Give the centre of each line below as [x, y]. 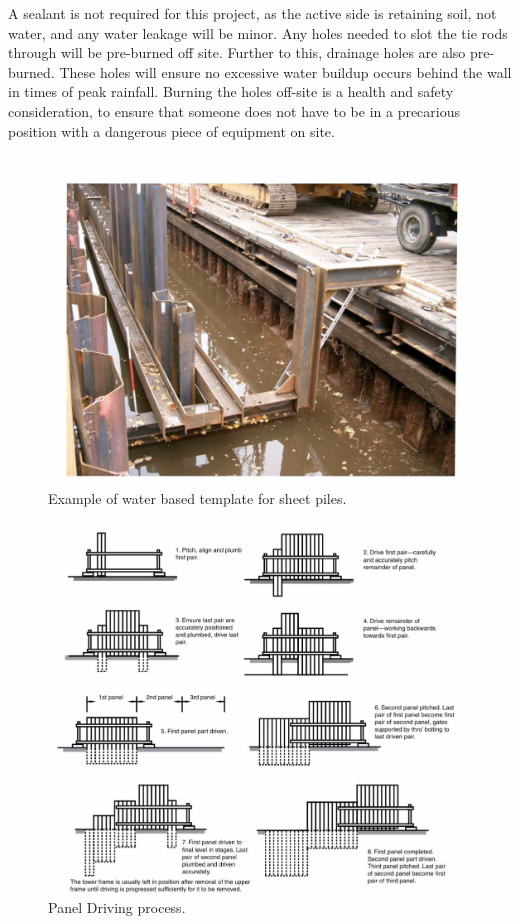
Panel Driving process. [117, 907]
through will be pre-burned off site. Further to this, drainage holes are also [237, 52]
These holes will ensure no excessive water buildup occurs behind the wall [285, 71]
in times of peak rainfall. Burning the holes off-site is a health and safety [231, 91]
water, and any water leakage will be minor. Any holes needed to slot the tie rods [258, 32]
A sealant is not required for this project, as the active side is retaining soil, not [252, 13]
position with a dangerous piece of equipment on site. [171, 130]
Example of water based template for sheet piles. [197, 497]
